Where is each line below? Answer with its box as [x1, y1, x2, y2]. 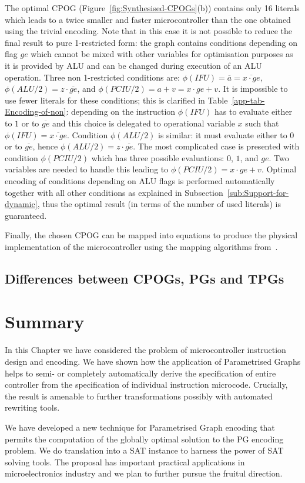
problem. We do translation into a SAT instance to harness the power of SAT [5, 444, 284, 457]
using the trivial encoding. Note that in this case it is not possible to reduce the [5, 25, 292, 37]
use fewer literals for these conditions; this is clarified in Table [5, 94, 228, 106]
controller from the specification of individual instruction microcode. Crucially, [5, 378, 288, 391]
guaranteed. [5, 209, 47, 221]
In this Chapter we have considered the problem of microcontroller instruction [5, 344, 286, 356]
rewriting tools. [5, 401, 60, 414]
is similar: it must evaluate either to [158, 128, 287, 141]
